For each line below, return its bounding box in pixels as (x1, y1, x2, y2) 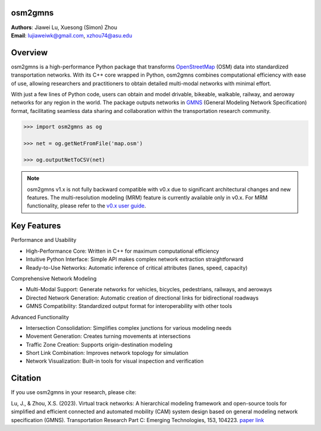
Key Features (11, 221, 61, 231)
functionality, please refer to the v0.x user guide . (27, 202, 146, 209)
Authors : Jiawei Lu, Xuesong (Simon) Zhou (11, 24, 118, 31)
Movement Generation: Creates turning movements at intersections (26, 333, 191, 340)
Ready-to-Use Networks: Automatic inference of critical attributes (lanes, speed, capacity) (26, 264, 248, 271)
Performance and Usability (11, 237, 77, 244)
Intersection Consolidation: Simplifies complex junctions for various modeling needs (26, 324, 232, 331)
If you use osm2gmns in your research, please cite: (11, 389, 137, 396)
